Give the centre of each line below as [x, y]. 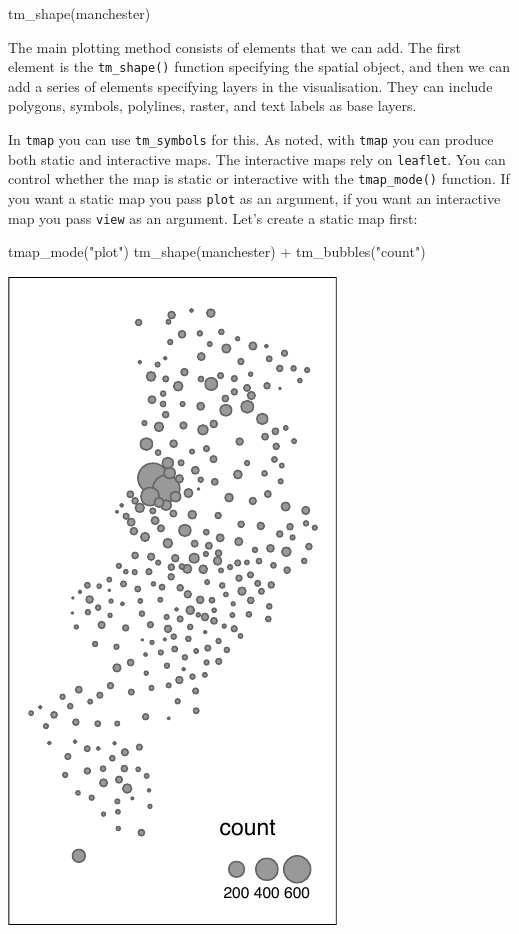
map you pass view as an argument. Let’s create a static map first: [213, 217]
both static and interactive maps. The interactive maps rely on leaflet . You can [257, 158]
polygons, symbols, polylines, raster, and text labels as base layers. [212, 105]
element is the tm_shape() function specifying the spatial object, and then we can [259, 66]
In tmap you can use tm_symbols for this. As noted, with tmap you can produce [251, 139]
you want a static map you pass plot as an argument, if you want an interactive [254, 198]
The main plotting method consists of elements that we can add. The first [235, 46]
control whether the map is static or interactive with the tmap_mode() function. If [259, 178]
